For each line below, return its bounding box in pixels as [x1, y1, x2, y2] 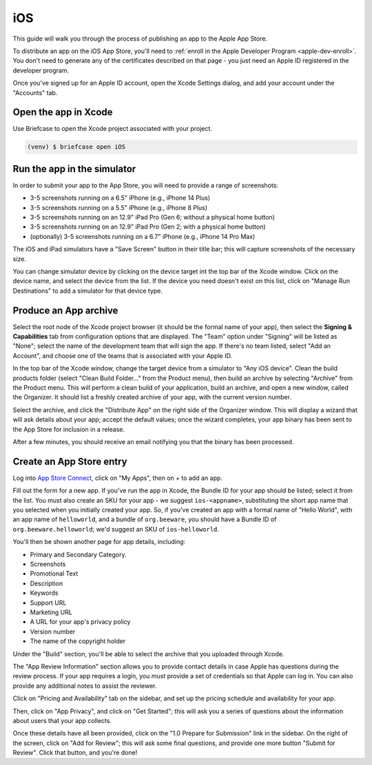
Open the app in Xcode [12, 107, 113, 118]
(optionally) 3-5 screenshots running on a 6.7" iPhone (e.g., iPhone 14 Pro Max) [30, 232, 256, 240]
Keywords [30, 589, 59, 597]
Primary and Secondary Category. [30, 550, 127, 558]
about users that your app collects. [12, 716, 112, 724]
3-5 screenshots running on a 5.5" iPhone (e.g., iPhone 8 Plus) [30, 203, 208, 211]
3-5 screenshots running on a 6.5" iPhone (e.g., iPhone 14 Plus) [30, 193, 210, 202]
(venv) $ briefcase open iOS [27, 143, 126, 151]
